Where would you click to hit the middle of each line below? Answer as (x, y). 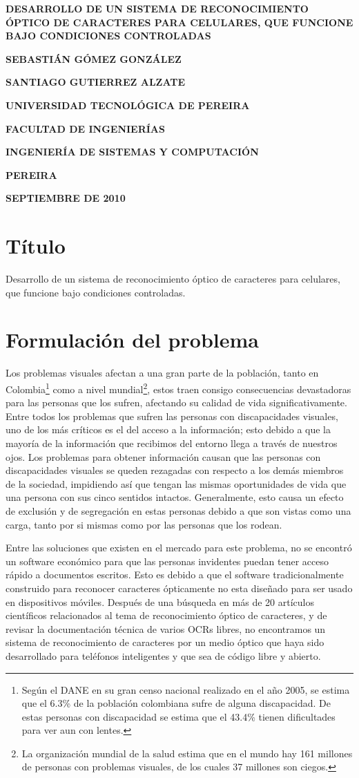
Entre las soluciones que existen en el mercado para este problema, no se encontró (179, 548)
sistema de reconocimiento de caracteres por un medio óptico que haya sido (165, 642)
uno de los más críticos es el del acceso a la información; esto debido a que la (168, 429)
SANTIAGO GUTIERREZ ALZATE (96, 82)
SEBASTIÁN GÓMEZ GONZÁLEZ (94, 58)
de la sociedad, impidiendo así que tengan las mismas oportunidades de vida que (176, 483)
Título (36, 246)
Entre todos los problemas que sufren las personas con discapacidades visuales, (172, 416)
